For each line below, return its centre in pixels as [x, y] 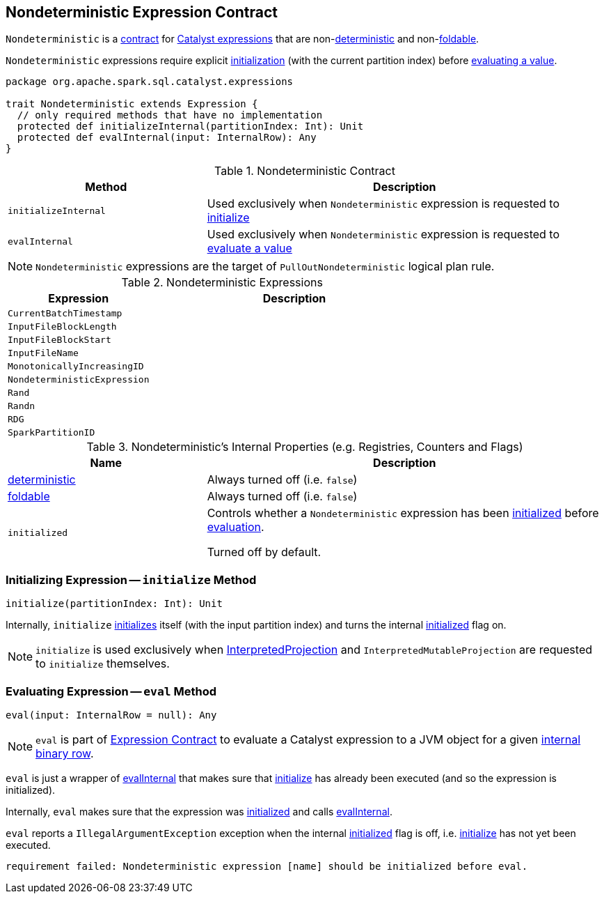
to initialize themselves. [103, 664]
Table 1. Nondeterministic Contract [305, 171]
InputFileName [43, 353]
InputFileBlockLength [62, 327]
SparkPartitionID [51, 433]
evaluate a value [249, 248]
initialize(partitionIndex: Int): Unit [114, 604]
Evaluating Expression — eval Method [111, 691]
